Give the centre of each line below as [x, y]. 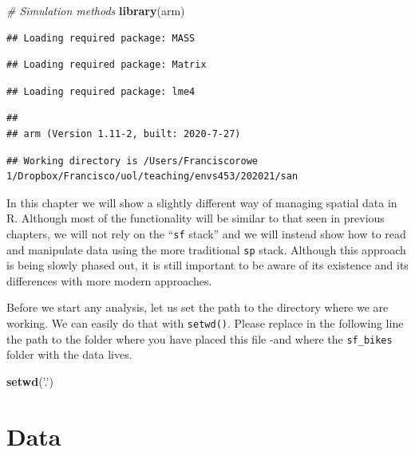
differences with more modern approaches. [109, 280]
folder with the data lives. [69, 354]
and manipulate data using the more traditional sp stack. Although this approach [206, 249]
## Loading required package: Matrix [107, 65]
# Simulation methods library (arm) [96, 10]
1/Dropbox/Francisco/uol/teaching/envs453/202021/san [152, 177]
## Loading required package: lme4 [101, 91]
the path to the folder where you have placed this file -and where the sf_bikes [200, 338]
